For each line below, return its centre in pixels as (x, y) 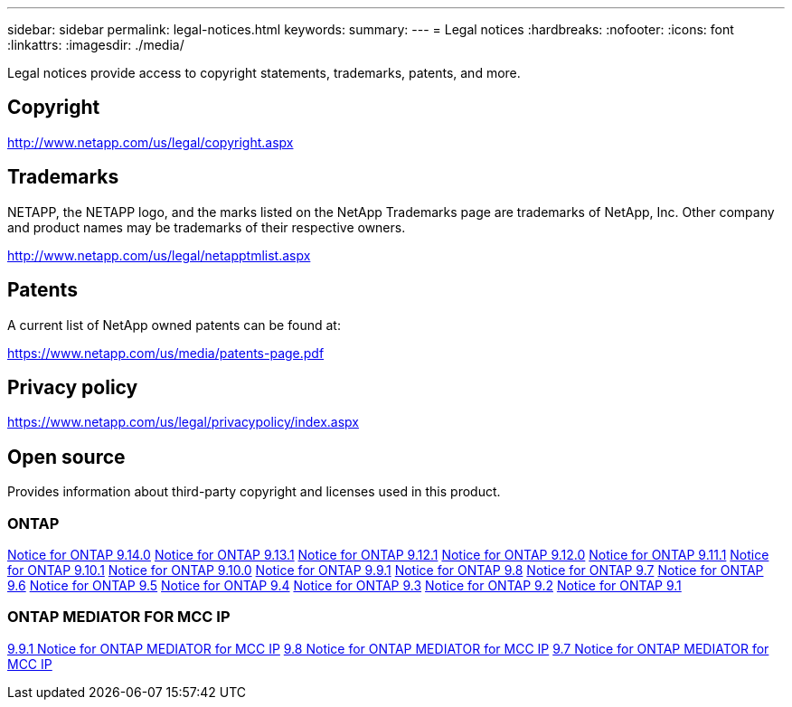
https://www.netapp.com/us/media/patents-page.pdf (166, 353)
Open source (66, 457)
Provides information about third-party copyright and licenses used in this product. (254, 492)
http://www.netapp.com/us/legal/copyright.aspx (151, 142)
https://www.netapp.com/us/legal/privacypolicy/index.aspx (183, 422)
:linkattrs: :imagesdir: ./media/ (96, 45)
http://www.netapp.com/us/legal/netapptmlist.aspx (159, 255)
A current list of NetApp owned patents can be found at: (174, 325)
